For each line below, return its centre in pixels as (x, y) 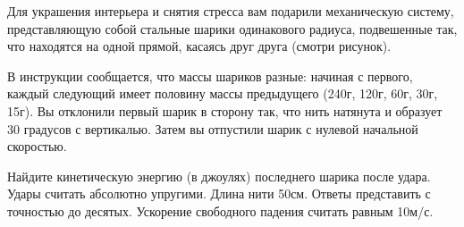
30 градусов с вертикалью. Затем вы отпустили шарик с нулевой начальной (213, 128)
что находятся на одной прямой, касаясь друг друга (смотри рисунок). (199, 46)
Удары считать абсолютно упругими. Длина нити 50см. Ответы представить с (219, 193)
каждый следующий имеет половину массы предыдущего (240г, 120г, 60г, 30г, (223, 93)
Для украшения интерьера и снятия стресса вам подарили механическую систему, (231, 11)
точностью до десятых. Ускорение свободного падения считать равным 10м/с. (220, 210)
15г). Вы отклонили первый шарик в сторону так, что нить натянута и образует (225, 110)
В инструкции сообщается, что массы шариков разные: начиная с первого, (210, 76)
